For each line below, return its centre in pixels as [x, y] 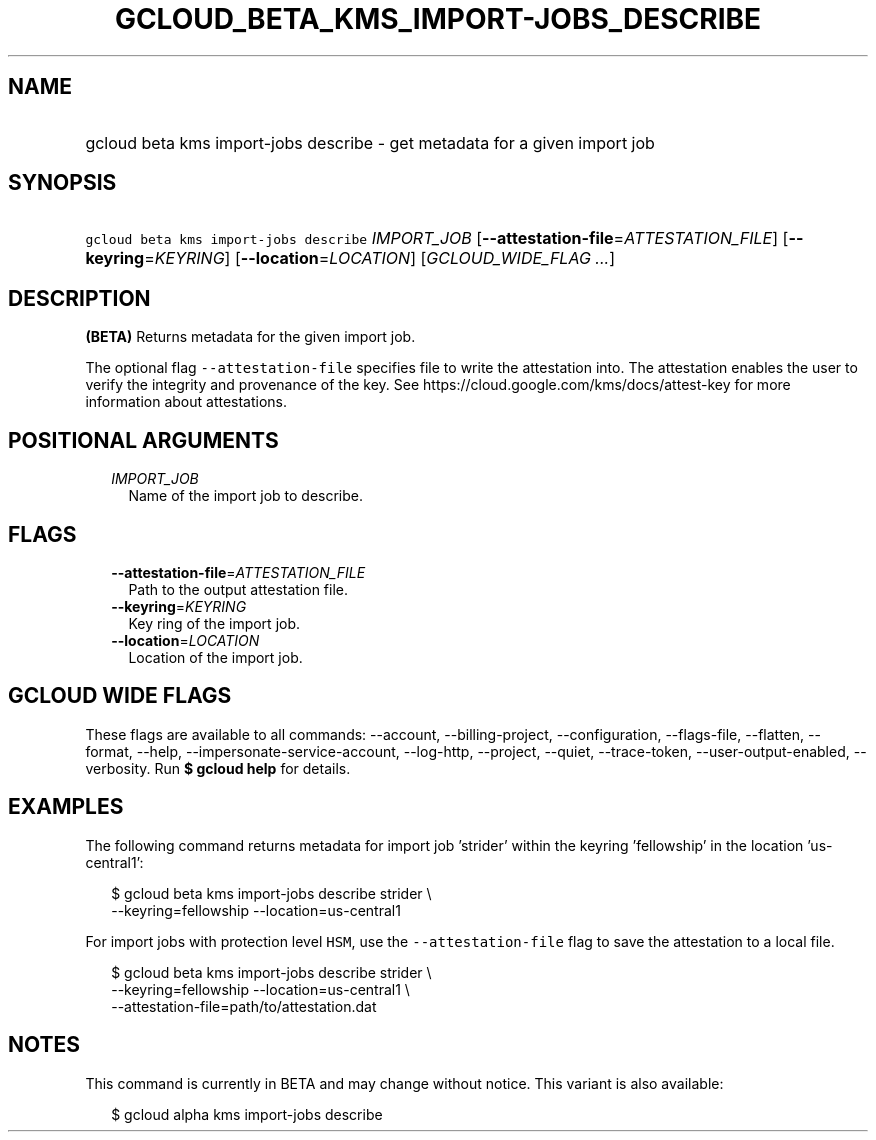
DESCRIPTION [79, 298]
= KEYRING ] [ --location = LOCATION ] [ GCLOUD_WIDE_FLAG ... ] [379, 258]
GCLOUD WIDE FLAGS [120, 696]
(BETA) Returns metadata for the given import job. [250, 337]
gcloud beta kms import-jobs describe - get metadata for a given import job [370, 142]
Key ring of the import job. [214, 623]
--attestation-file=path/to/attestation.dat [244, 1006]
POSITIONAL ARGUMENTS [143, 440]
